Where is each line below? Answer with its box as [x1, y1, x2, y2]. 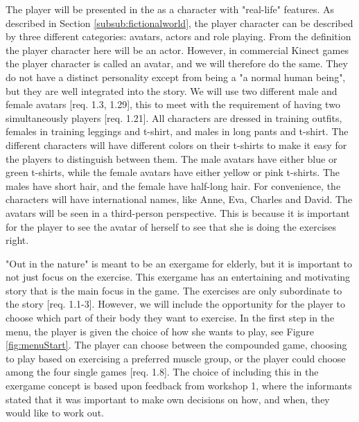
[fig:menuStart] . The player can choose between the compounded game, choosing [6, 337, 347, 352]
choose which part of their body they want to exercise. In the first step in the [6, 310, 335, 325]
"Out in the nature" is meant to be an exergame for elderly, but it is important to [6, 256, 353, 270]
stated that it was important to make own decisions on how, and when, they [6, 392, 330, 406]
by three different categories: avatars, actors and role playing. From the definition [6, 29, 351, 44]
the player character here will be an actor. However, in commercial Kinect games [6, 42, 349, 57]
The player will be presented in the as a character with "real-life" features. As [6, 2, 335, 16]
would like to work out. [6, 405, 104, 420]
